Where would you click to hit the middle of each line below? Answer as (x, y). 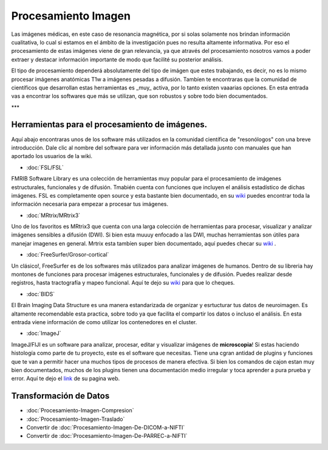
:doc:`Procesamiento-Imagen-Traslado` (76, 419)
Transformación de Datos (60, 396)
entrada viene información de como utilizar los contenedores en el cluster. (104, 322)
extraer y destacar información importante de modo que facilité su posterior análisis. (117, 59)
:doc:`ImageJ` (44, 333)
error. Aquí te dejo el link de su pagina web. (66, 379)
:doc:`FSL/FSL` (45, 167)
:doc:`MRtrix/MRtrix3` (53, 215)
